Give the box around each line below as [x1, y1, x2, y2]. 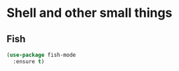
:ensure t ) [13, 58, 45, 65]
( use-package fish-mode [6, 51, 77, 58]
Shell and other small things [6, 5, 173, 21]
